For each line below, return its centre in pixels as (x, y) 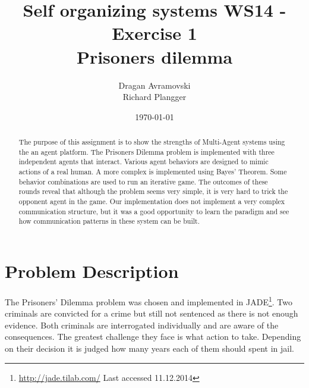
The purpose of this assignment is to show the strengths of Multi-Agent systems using (152, 142)
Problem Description (92, 270)
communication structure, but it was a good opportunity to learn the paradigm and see (154, 211)
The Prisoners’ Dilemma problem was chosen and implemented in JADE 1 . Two (149, 301)
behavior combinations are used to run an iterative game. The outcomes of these (143, 181)
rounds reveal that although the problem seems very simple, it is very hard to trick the (153, 191)
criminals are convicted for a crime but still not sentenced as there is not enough (152, 313)
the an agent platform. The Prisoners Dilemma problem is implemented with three (146, 151)
